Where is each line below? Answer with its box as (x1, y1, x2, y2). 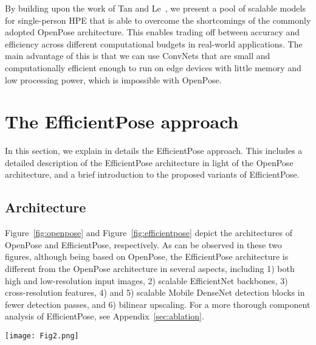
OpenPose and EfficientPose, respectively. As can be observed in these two (5, 238, 282, 251)
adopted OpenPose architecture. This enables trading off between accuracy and (5, 26, 300, 38)
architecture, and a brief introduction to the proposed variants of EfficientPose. (5, 168, 300, 181)
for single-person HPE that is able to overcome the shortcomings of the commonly (5, 13, 311, 26)
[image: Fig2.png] (5, 332, 79, 341)
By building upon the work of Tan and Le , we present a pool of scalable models (5, 2, 306, 14)
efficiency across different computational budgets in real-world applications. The (5, 37, 303, 50)
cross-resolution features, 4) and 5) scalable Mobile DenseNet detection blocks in (5, 286, 305, 299)
